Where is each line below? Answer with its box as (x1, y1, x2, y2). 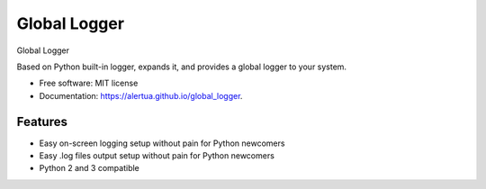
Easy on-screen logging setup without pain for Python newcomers (39, 138, 285, 148)
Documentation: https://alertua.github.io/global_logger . (39, 90, 243, 101)
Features (16, 113, 67, 130)
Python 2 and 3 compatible (39, 163, 139, 174)
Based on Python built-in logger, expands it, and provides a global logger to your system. (16, 61, 346, 72)
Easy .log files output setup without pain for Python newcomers (39, 150, 274, 161)
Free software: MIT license (39, 77, 139, 89)
